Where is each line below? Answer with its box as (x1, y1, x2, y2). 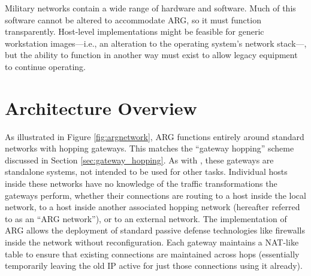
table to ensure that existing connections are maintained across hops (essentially (5, 247, 300, 260)
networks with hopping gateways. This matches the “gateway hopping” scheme (5, 142, 294, 154)
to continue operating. (5, 60, 86, 72)
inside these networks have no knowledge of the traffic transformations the (5, 177, 277, 190)
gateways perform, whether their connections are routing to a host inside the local (5, 189, 306, 201)
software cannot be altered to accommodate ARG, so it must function (5, 13, 261, 26)
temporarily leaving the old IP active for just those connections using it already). (5, 259, 303, 272)
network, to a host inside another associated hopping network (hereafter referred (5, 201, 300, 213)
